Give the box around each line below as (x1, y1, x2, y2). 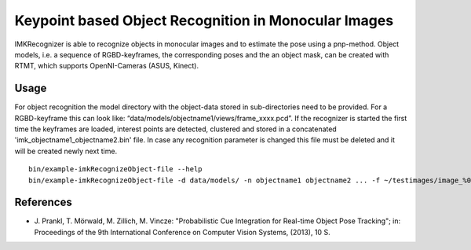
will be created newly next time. (14, 146, 118, 156)
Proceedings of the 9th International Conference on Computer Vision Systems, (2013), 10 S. (34, 227, 330, 237)
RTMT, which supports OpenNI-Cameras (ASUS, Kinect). (14, 61, 199, 71)
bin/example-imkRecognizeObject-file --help (28, 165, 203, 174)
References (14, 196, 72, 209)
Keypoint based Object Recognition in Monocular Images (14, 12, 394, 29)
